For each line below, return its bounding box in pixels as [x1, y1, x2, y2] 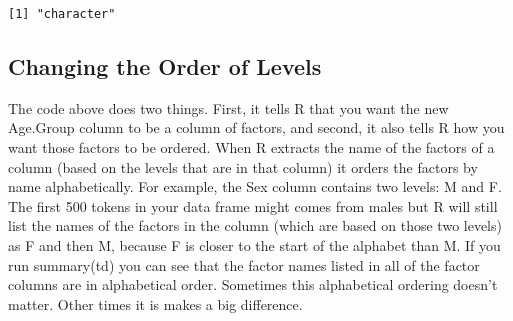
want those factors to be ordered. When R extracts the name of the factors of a [8, 137, 495, 158]
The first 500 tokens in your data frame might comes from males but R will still [8, 195, 498, 216]
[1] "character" [8, 7, 116, 21]
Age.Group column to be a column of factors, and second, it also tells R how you [8, 117, 505, 138]
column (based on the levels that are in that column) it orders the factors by [8, 156, 478, 177]
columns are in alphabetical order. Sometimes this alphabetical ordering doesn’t [8, 274, 498, 295]
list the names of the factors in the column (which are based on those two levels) [8, 215, 502, 236]
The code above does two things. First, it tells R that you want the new [8, 97, 449, 118]
